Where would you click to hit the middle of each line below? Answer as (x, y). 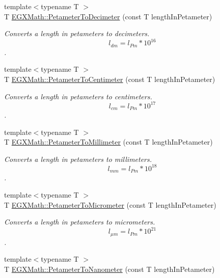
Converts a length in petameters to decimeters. (77, 33)
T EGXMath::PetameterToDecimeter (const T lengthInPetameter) (108, 16)
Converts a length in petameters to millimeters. (78, 159)
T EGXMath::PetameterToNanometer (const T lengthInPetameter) (109, 269)
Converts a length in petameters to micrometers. (80, 222)
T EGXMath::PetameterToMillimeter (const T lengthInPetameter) (108, 142)
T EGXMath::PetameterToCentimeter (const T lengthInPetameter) (110, 79)
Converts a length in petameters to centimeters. (78, 96)
